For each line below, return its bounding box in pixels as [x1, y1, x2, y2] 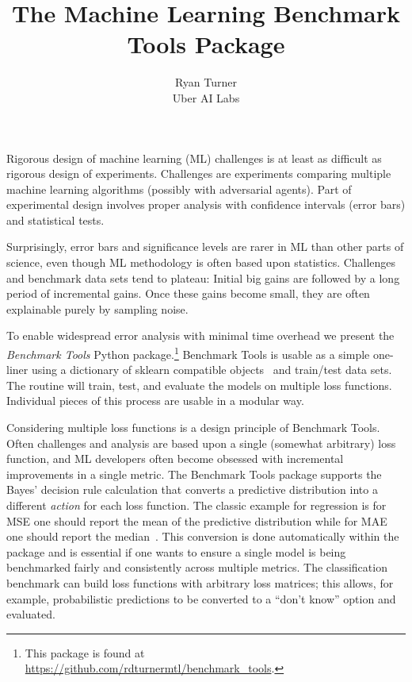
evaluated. [6, 606, 55, 622]
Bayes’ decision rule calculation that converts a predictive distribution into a [6, 481, 378, 498]
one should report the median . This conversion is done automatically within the [6, 528, 399, 545]
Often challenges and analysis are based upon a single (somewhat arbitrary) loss [6, 434, 396, 451]
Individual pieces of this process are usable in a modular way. [6, 392, 304, 409]
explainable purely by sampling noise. [6, 300, 189, 317]
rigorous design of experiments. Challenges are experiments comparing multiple [6, 165, 391, 182]
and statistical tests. [6, 211, 105, 228]
